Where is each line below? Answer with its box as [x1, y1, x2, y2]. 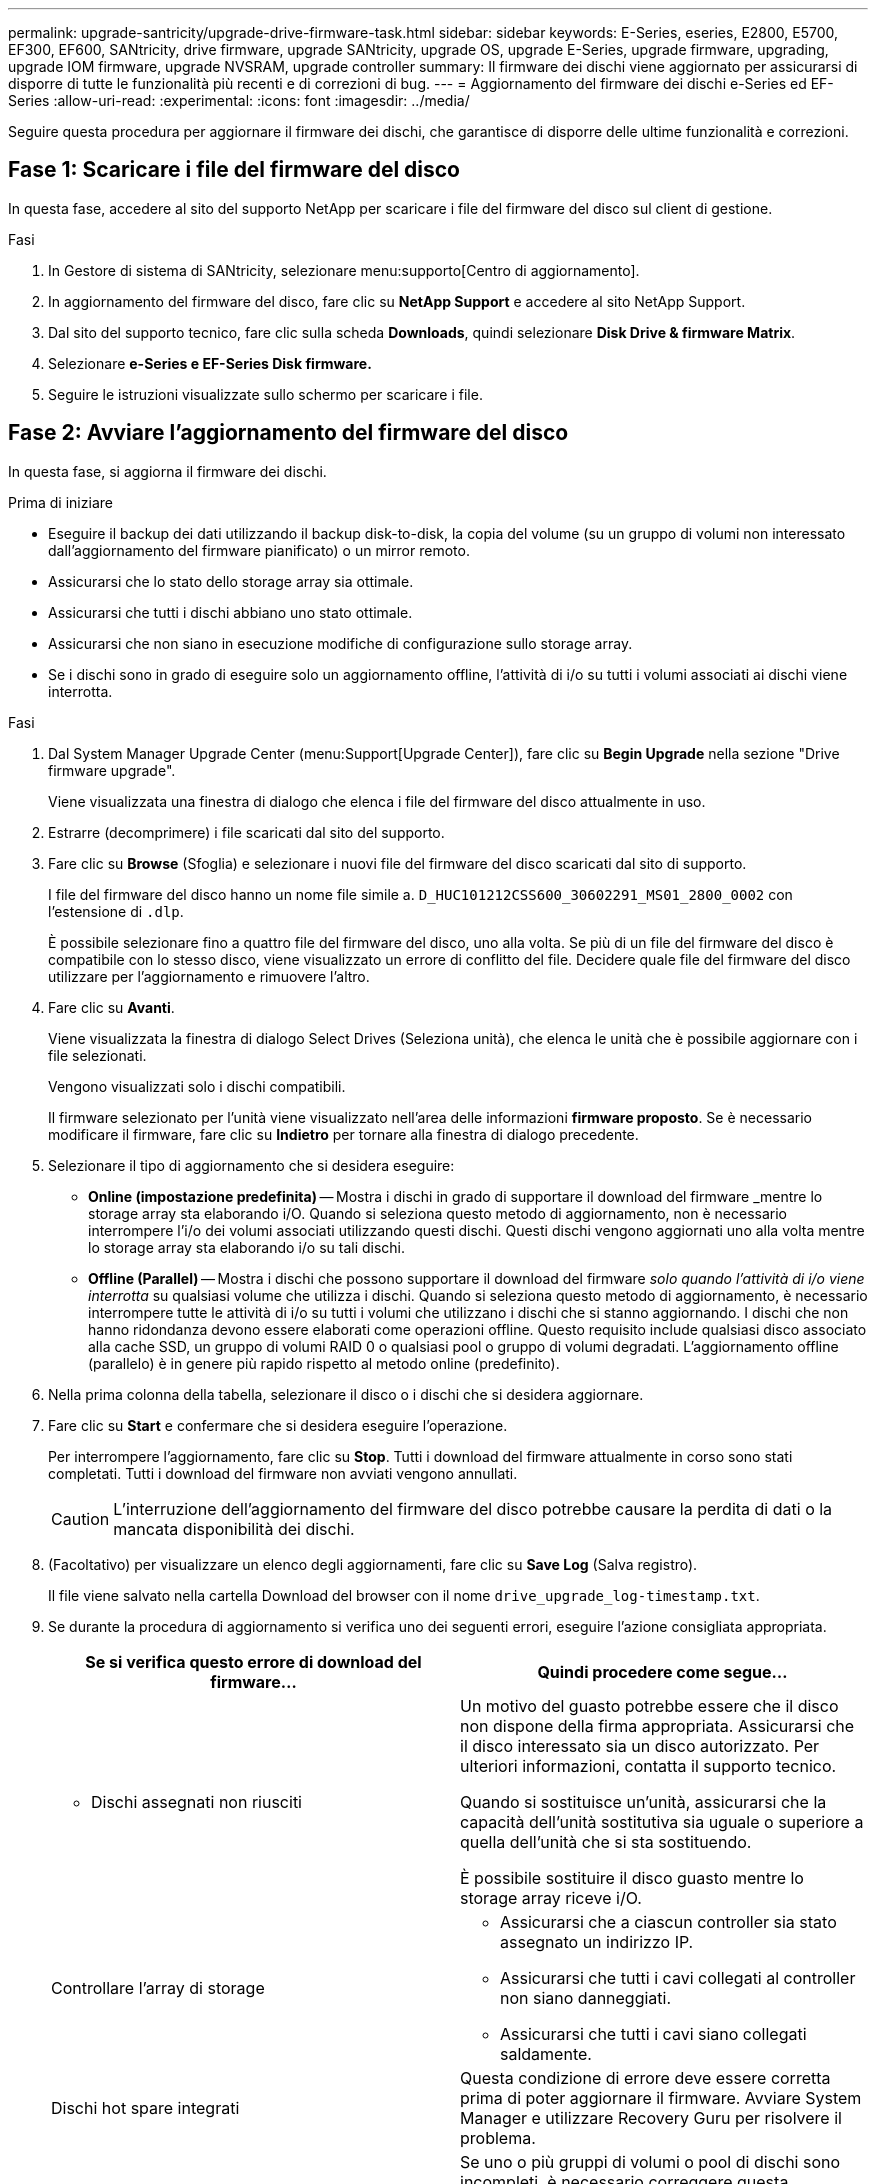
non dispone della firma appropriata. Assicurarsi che [460, 1715, 855, 1736]
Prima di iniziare [8, 493, 113, 511]
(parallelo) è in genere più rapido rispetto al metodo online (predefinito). [88, 1354, 560, 1372]
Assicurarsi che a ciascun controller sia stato [500, 1911, 837, 1932]
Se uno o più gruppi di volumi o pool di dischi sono [460, 2151, 841, 2172]
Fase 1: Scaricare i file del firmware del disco [8, 157, 460, 183]
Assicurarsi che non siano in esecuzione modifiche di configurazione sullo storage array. [48, 634, 633, 652]
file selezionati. [48, 1046, 147, 1064]
